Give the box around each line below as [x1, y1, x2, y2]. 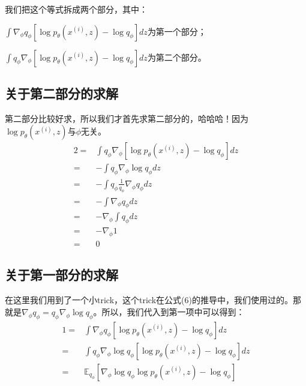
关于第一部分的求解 [5, 265, 118, 284]
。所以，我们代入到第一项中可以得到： [93, 305, 245, 318]
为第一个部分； [147, 25, 206, 37]
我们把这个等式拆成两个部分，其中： [5, 3, 148, 15]
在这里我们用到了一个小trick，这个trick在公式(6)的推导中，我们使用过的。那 [5, 294, 301, 306]
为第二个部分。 [147, 50, 206, 63]
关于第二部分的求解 [5, 83, 118, 102]
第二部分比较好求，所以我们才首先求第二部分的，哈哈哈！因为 [5, 112, 248, 124]
